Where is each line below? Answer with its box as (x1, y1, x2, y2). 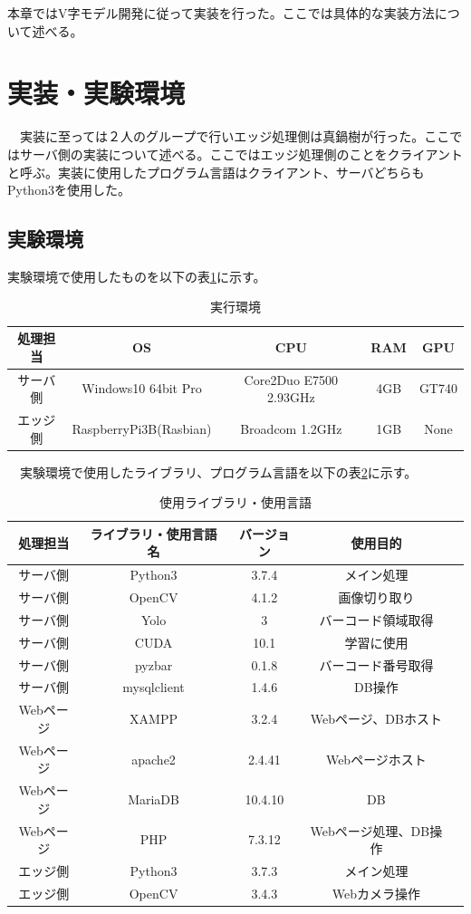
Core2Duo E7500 (244, 370, 339, 389)
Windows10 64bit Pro (82, 379, 202, 398)
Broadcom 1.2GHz (240, 419, 342, 438)
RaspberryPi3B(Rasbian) (72, 419, 212, 438)
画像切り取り (338, 588, 415, 607)
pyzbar (134, 655, 173, 674)
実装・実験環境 (7, 74, 186, 111)
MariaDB (128, 790, 179, 808)
